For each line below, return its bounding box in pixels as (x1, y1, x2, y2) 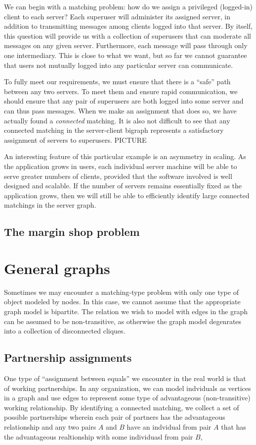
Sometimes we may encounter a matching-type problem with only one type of (4, 286, 239, 297)
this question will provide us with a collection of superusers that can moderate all (4, 30, 251, 41)
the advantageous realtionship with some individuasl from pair (4, 431, 193, 442)
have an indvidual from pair (127, 421, 212, 432)
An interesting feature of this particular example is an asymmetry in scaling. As (4, 151, 246, 162)
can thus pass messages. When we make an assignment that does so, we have (4, 105, 237, 115)
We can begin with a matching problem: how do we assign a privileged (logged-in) (4, 1, 253, 11)
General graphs (4, 258, 110, 278)
